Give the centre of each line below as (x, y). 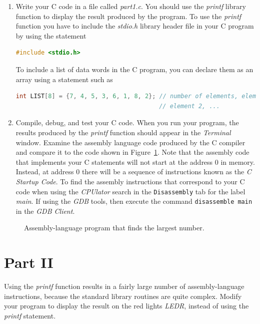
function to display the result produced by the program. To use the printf (128, 16)
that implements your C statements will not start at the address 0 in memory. (135, 161)
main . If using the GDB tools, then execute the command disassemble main (134, 201)
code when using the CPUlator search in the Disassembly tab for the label (130, 191)
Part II (29, 262)
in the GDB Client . (45, 211)
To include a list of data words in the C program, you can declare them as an (134, 69)
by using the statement (51, 35)
